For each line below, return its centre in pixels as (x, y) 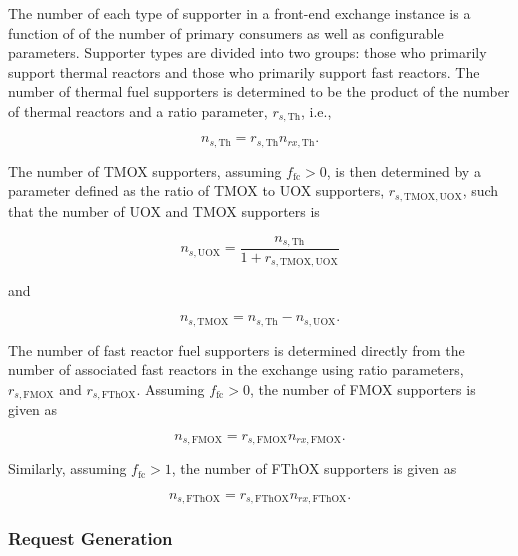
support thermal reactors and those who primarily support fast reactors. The (244, 71)
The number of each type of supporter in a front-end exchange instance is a (239, 13)
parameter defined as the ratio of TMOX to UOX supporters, (196, 190)
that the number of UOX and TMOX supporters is (164, 210)
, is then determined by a (403, 170)
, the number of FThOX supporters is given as (314, 468)
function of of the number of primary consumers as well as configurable (226, 32)
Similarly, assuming (67, 468)
